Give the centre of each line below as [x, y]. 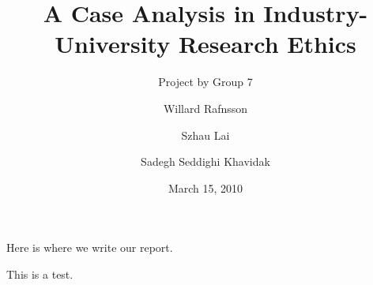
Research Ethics [267, 44]
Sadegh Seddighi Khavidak [205, 161]
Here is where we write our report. [90, 247]
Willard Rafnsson [205, 108]
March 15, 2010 [205, 187]
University [113, 44]
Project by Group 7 [205, 82]
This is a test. [40, 274]
